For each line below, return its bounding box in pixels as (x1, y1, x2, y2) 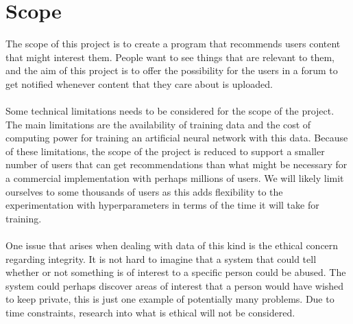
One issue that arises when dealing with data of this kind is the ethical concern (5, 238, 339, 253)
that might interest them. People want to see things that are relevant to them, (5, 49, 334, 64)
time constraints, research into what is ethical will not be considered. (5, 305, 295, 319)
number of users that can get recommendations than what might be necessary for (5, 157, 348, 172)
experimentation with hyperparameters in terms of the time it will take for (5, 198, 319, 212)
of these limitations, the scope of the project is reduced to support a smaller (5, 143, 325, 158)
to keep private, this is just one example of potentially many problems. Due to (5, 292, 334, 306)
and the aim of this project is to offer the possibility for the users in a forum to (5, 63, 338, 78)
